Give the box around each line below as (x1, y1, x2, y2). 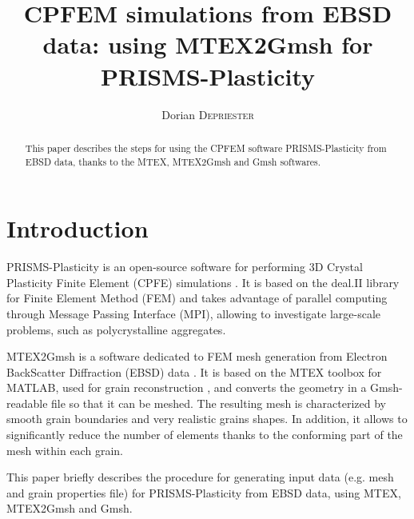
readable (6, 394, 48, 411)
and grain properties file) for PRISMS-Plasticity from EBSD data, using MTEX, (6, 484, 401, 501)
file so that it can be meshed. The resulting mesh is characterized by (51, 394, 386, 411)
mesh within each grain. (6, 441, 123, 458)
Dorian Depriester (161, 106, 254, 122)
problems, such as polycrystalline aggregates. (6, 321, 226, 337)
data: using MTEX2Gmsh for (42, 28, 373, 61)
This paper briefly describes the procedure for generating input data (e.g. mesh (6, 469, 394, 485)
